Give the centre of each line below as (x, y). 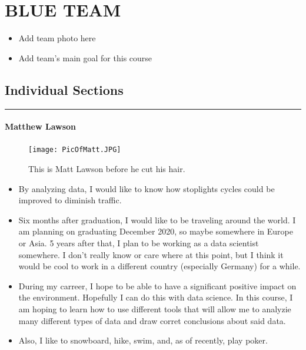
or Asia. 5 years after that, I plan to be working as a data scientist (139, 242)
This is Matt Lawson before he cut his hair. (107, 168)
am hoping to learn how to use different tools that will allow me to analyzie (155, 308)
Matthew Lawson (41, 126)
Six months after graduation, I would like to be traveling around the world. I (157, 219)
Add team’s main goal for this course (85, 57)
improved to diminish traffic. (70, 200)
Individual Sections (64, 89)
